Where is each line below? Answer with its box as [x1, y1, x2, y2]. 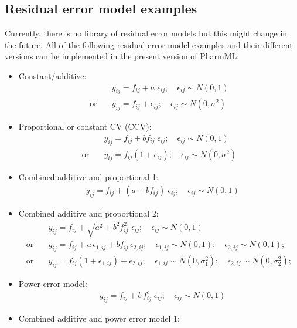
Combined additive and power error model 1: [18, 312, 180, 324]
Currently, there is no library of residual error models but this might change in [5, 27, 288, 39]
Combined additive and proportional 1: [18, 171, 159, 183]
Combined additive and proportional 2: [18, 207, 159, 219]
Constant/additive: [18, 69, 87, 82]
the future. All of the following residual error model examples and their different [5, 38, 293, 50]
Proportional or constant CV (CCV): [18, 120, 152, 133]
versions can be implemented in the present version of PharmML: [5, 50, 240, 62]
